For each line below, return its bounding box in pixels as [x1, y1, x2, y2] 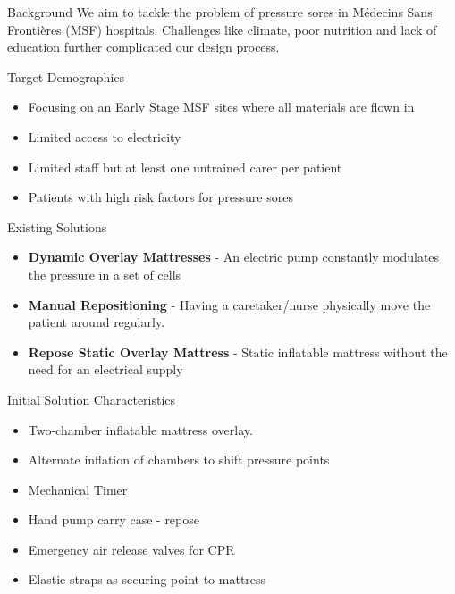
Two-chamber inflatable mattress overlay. [28, 420, 253, 439]
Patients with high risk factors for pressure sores [28, 188, 293, 206]
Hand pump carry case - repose [28, 510, 199, 529]
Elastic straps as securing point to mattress [28, 570, 266, 589]
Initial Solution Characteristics [7, 389, 176, 408]
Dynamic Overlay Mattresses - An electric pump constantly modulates [28, 247, 440, 266]
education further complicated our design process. [7, 38, 280, 56]
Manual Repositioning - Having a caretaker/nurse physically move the [28, 295, 431, 314]
